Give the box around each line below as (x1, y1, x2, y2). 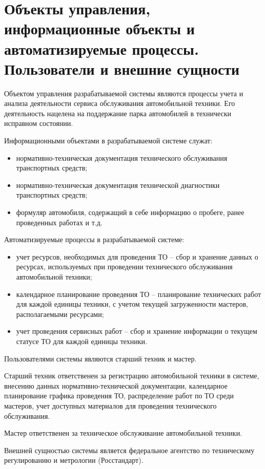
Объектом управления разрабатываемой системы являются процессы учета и (4, 88, 243, 98)
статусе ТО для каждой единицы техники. (16, 335, 147, 346)
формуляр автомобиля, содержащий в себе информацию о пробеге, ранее (16, 207, 244, 218)
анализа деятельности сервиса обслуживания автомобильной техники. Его (4, 98, 235, 109)
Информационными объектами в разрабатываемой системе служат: (4, 135, 213, 146)
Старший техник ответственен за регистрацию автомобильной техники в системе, (4, 370, 259, 381)
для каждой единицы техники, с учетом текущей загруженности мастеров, (16, 299, 248, 309)
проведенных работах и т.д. (16, 217, 103, 227)
